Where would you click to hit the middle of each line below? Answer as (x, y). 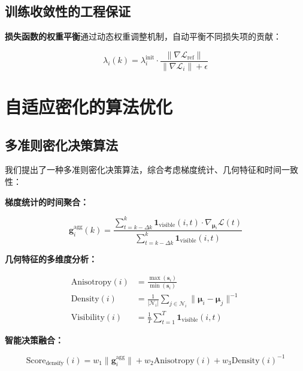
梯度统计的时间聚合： (47, 201)
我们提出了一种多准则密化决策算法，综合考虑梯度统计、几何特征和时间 (143, 170)
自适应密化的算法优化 (89, 107)
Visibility (88, 317)
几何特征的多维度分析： (51, 258)
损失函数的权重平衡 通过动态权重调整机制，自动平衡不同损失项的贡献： (143, 36)
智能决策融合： (34, 339)
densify (55, 363)
